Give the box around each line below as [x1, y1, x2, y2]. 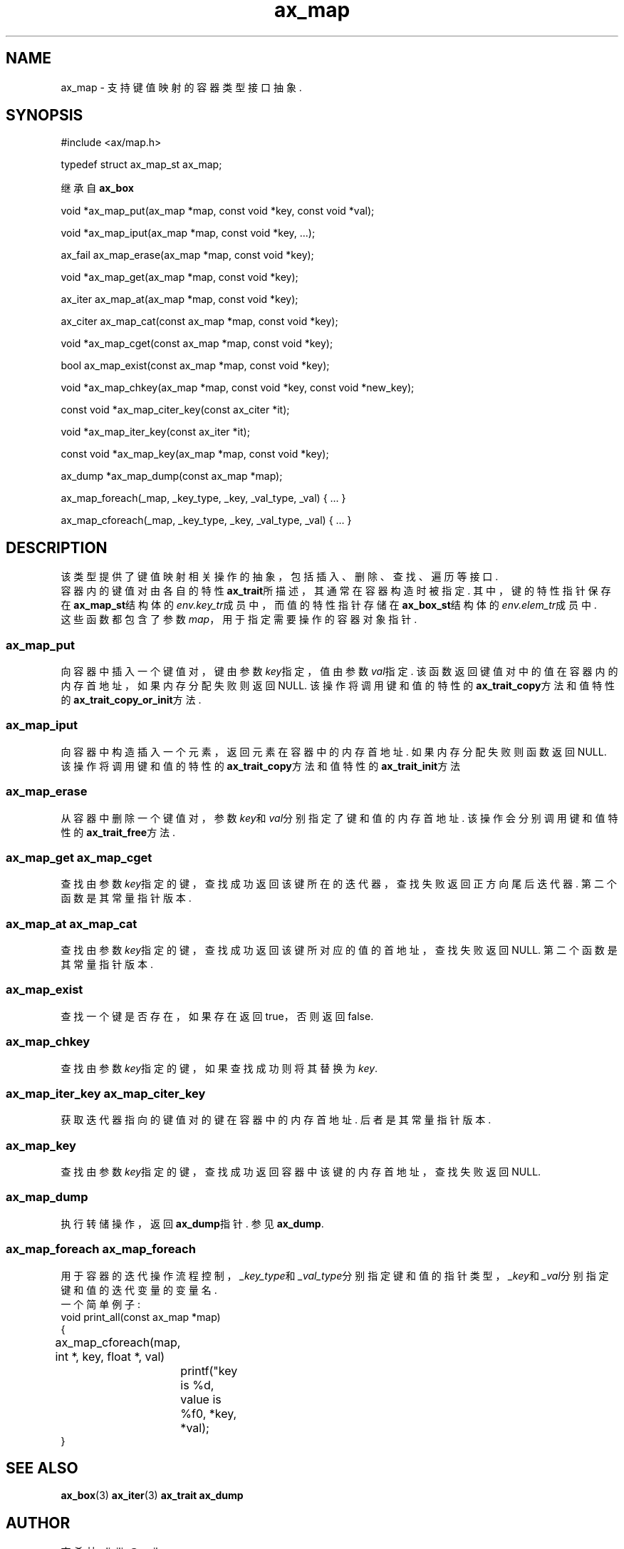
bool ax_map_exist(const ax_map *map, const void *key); [61, 359, 330, 372]
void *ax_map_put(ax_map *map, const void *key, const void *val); [61, 205, 375, 217]
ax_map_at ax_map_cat [6, 916, 137, 931]
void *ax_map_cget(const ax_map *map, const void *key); [61, 337, 333, 350]
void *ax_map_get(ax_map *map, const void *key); [61, 271, 298, 284]
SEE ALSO [6, 1458, 78, 1477]
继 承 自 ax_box [61, 182, 134, 195]
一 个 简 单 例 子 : [61, 1297, 141, 1310]
